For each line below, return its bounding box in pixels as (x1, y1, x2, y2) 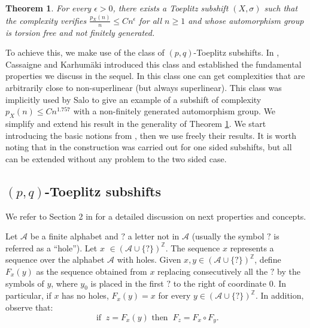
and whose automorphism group (188, 14, 304, 26)
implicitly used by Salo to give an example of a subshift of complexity (5, 93, 262, 105)
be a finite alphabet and (30, 230, 118, 242)
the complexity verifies (5, 14, 87, 26)
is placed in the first (90, 277, 164, 289)
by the (277, 265, 300, 277)
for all (139, 14, 162, 26)
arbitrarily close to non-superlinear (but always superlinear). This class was (5, 81, 282, 93)
